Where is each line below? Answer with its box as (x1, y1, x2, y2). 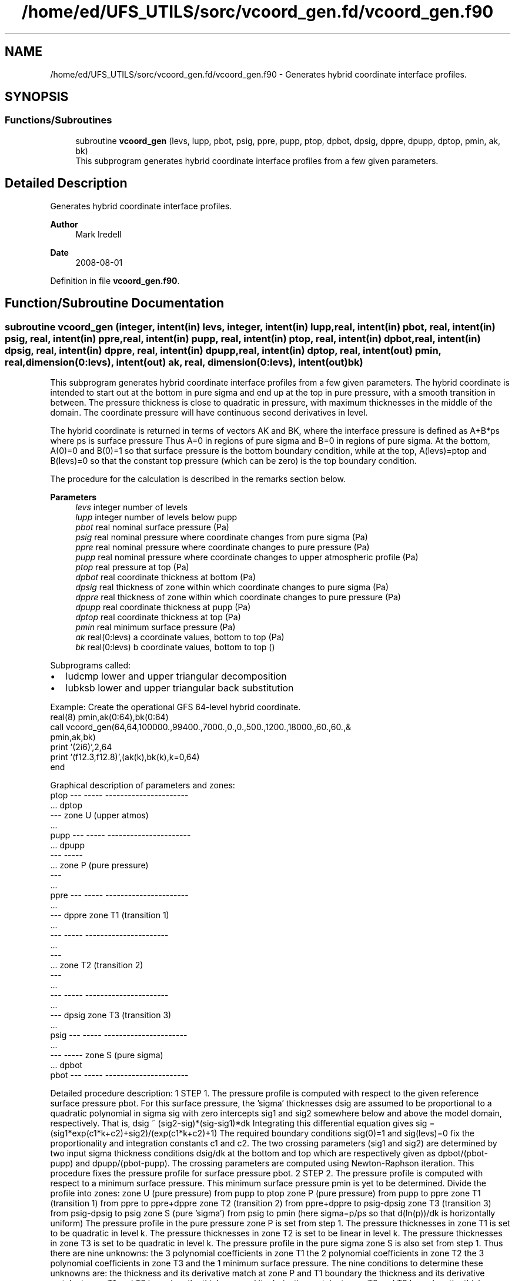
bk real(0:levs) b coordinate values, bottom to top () (75, 641, 275, 652)
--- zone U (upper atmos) (50, 810, 149, 820)
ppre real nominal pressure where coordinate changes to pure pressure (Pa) (75, 541, 370, 552)
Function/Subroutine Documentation (5, 296, 225, 311)
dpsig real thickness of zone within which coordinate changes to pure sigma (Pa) (75, 581, 389, 592)
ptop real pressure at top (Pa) (75, 561, 189, 572)
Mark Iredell (75, 229, 122, 239)
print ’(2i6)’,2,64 (50, 741, 112, 752)
